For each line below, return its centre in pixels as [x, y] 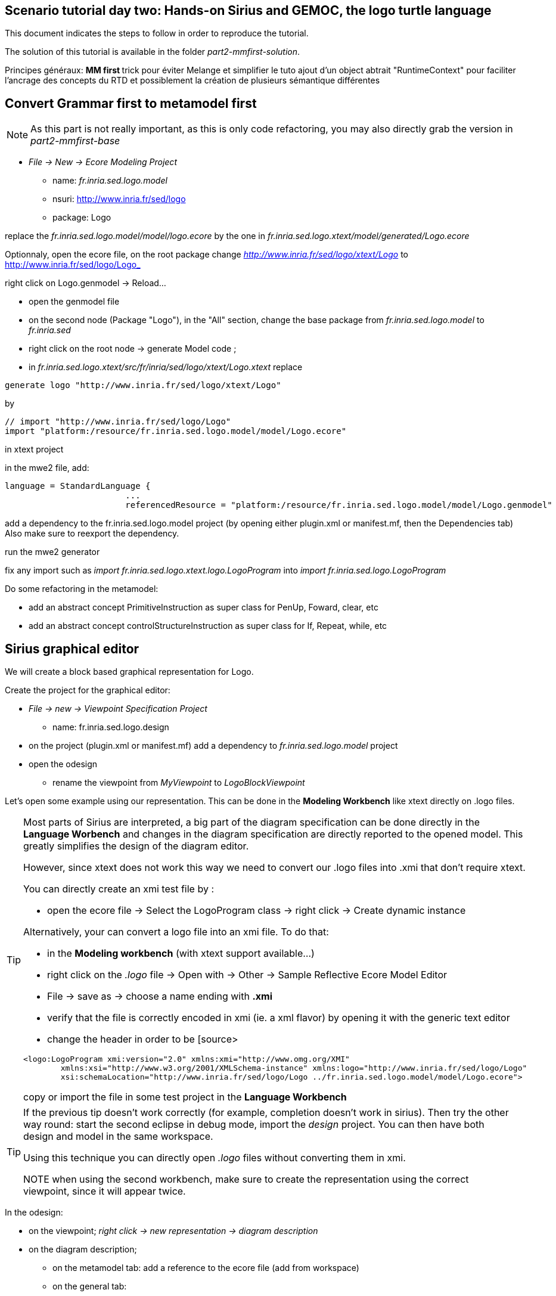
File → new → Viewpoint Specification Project [118, 709]
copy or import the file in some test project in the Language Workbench [185, 1097]
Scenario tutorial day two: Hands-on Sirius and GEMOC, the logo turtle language [248, 10]
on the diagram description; [83, 1250]
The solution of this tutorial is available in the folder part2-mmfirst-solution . [153, 52]
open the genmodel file [74, 302]
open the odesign [63, 764]
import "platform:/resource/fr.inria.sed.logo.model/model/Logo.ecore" [176, 431]
